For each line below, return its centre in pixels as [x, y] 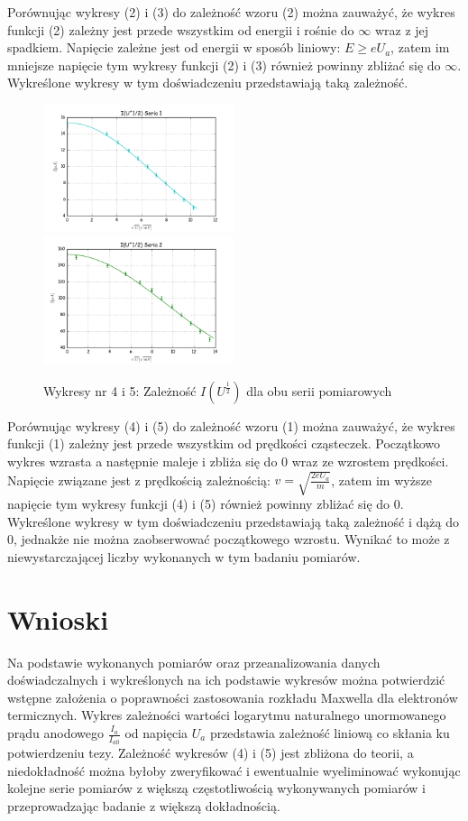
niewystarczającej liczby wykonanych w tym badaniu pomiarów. [184, 556]
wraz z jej [402, 29]
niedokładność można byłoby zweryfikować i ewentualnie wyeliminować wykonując [234, 770]
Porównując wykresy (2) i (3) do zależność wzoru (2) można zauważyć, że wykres [231, 12]
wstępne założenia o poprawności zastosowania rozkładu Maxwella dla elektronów [233, 697]
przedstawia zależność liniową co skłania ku [330, 733]
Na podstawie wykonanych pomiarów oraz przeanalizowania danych [194, 662]
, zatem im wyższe [381, 480]
